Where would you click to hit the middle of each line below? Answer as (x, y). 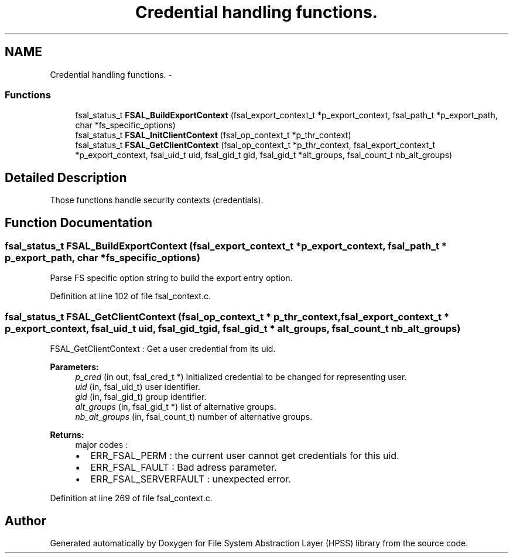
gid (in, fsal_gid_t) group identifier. (141, 397)
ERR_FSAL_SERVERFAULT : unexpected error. (191, 479)
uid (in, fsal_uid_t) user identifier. (138, 387)
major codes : (101, 445)
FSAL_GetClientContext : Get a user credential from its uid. (163, 349)
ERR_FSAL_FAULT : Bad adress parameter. (184, 468)
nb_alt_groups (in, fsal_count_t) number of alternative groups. (194, 417)
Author (25, 521)
